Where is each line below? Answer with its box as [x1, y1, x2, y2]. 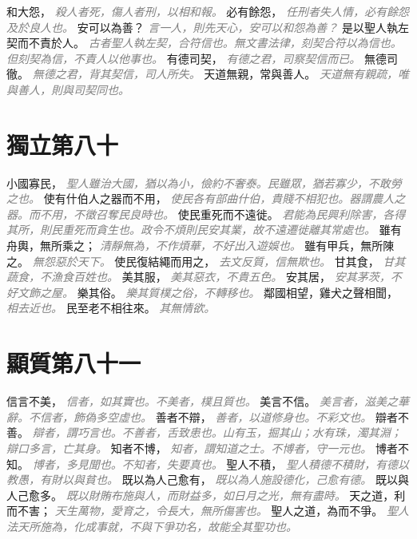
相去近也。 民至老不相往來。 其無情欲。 [6, 299, 216, 316]
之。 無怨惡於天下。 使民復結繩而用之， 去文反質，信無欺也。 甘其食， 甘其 [6, 252, 406, 269]
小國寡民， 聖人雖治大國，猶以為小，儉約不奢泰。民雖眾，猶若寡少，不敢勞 [6, 174, 402, 191]
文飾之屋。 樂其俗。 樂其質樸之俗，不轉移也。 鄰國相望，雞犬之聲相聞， [17, 283, 398, 300]
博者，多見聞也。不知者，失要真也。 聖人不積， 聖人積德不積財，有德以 [32, 455, 409, 472]
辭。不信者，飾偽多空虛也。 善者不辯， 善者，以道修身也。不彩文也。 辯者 [6, 408, 398, 425]
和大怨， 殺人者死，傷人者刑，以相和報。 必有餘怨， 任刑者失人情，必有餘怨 [6, 3, 409, 19]
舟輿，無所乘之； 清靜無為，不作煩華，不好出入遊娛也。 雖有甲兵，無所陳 [6, 237, 395, 254]
